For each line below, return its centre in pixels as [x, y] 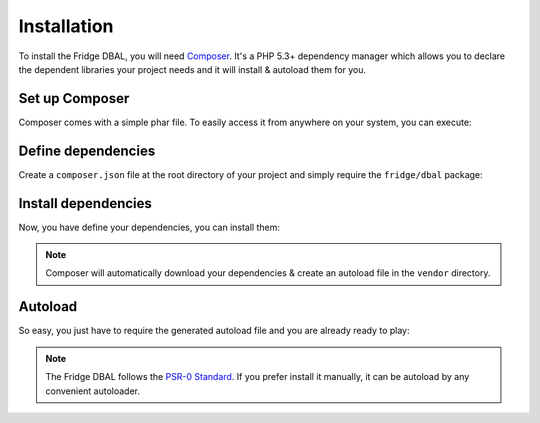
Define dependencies [87, 150]
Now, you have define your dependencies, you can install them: [149, 227]
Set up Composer [74, 98]
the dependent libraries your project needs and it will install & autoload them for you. [192, 69]
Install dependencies [85, 203]
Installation [66, 26]
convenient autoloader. [92, 391]
